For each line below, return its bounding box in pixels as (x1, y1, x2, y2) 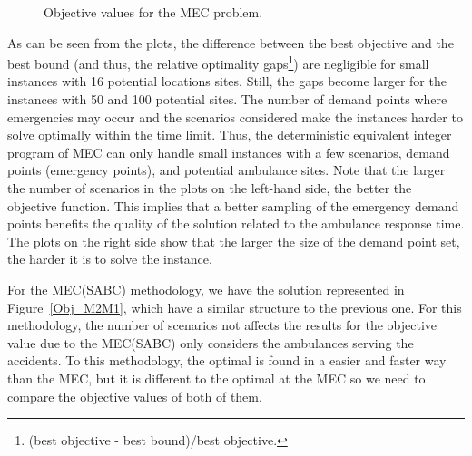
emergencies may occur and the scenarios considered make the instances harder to (7, 107, 463, 126)
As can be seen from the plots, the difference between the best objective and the (7, 33, 454, 52)
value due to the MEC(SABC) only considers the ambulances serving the (7, 333, 414, 352)
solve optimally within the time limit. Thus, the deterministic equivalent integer (7, 125, 452, 144)
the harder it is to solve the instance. (7, 249, 212, 268)
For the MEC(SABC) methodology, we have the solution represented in (7, 279, 405, 298)
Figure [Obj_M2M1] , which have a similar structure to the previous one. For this (7, 297, 462, 316)
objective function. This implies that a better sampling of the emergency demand (7, 196, 459, 215)
